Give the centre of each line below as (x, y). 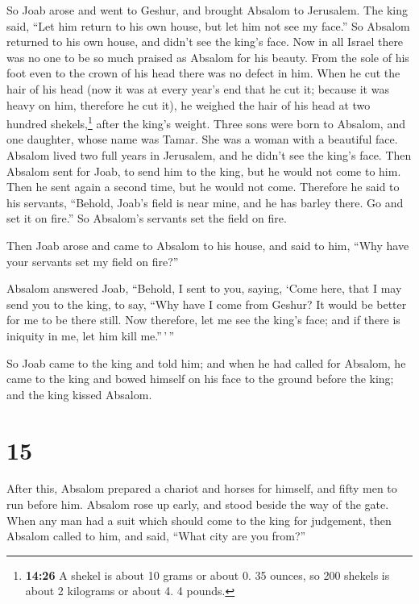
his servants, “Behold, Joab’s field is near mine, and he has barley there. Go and (205, 202)
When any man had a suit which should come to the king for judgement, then (199, 520)
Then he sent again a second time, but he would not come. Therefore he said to (203, 187)
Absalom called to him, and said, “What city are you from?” (156, 536)
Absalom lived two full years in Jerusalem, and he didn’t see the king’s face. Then (209, 155)
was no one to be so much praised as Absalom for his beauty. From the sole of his (208, 57)
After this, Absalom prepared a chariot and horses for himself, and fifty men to (202, 488)
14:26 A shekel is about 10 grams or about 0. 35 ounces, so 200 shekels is (207, 575)
